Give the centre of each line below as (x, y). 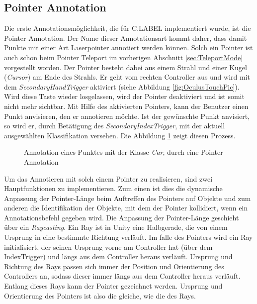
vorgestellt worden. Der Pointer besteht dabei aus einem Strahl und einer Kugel (126, 67)
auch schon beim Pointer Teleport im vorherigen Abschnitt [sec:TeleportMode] (124, 57)
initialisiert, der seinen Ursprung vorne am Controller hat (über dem (108, 247)
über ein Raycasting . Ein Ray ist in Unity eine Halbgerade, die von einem (116, 227)
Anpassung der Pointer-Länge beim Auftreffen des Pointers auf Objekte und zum (128, 198)
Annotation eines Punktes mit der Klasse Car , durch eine (111, 152)
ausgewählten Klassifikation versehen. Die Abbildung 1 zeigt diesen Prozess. (120, 135)
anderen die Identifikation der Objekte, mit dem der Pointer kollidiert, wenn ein (126, 208)
